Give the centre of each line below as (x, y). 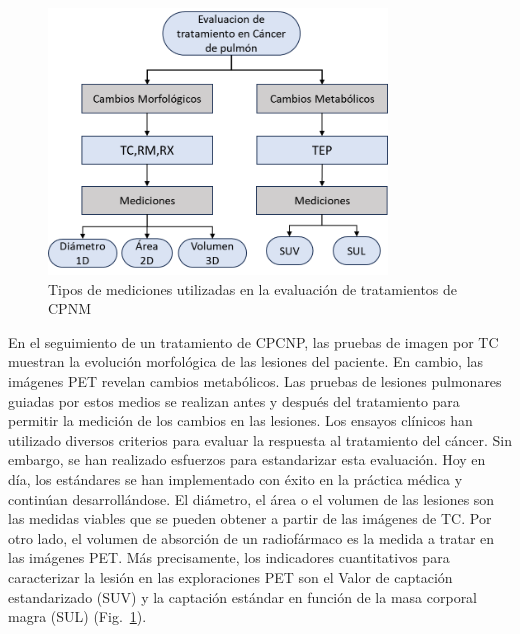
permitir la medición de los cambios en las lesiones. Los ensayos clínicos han (240, 420)
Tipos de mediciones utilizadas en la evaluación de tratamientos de (253, 288)
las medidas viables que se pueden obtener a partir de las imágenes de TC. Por (250, 518)
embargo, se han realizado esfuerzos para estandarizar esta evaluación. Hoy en (247, 459)
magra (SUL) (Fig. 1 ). (77, 616)
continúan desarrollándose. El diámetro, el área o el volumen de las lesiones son (251, 498)
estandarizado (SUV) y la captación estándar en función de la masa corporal (243, 596)
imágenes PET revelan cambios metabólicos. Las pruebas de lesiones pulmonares (255, 381)
